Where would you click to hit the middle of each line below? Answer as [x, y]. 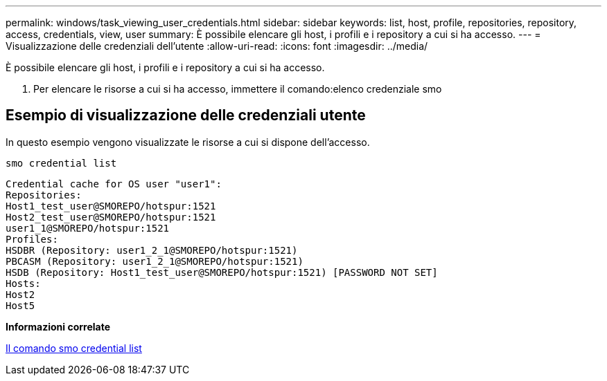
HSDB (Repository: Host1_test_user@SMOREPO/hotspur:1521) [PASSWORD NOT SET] [222, 272]
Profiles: [32, 239]
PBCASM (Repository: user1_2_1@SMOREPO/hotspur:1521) [155, 261]
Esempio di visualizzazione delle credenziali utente [186, 115]
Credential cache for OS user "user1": [114, 184]
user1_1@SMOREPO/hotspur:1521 [88, 228]
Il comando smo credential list [74, 348]
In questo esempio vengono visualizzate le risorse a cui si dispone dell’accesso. [188, 142]
